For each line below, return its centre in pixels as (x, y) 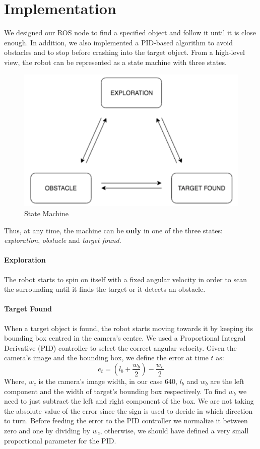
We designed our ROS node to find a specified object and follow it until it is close (130, 33)
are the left (227, 381)
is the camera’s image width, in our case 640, (108, 381)
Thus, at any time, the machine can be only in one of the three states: (113, 230)
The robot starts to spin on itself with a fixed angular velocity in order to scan (126, 279)
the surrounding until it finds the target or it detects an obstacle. (105, 289)
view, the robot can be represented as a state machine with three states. (115, 62)
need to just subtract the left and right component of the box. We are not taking (129, 401)
